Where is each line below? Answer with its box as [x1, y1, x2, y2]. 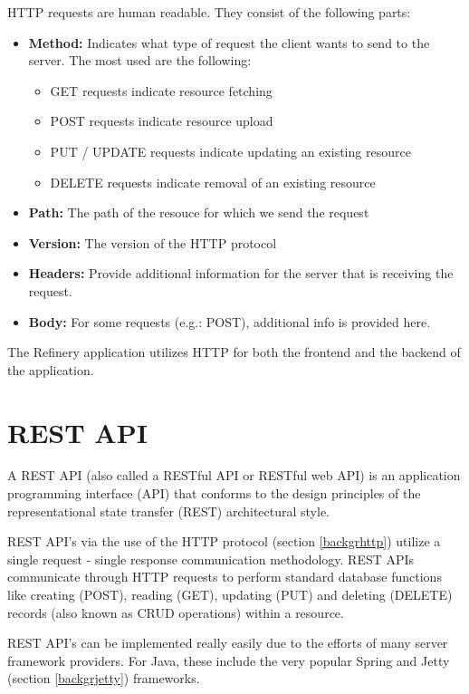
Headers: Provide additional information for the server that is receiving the [28, 264, 454, 283]
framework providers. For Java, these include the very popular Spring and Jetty [7, 651, 450, 670]
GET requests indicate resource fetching [50, 81, 273, 100]
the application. [7, 360, 94, 379]
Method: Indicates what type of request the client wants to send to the [28, 33, 430, 52]
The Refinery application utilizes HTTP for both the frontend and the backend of [7, 342, 461, 361]
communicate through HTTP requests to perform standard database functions [7, 567, 442, 586]
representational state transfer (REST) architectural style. [7, 501, 330, 520]
